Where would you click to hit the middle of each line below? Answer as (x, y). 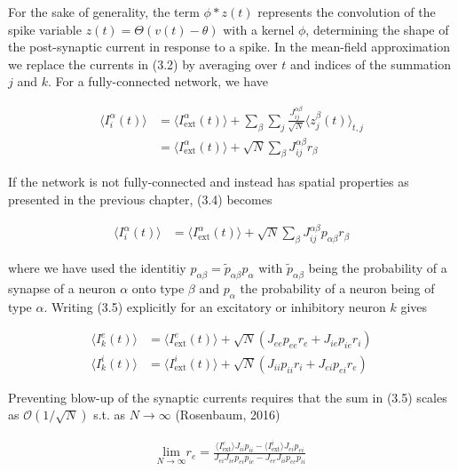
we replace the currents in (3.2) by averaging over (143, 64)
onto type (158, 287)
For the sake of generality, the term (104, 12)
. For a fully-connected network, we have (158, 81)
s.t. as (110, 415)
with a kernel (259, 29)
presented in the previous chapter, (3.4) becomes (140, 199)
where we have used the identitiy (97, 268)
